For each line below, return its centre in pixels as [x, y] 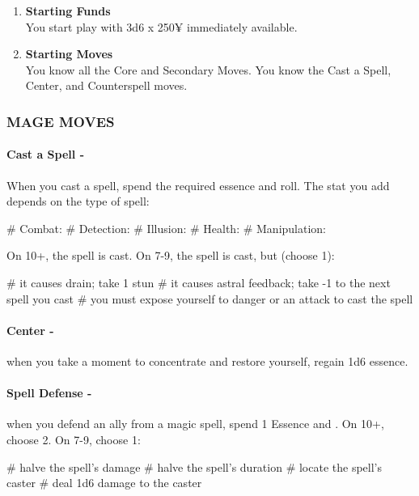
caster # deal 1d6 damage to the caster [104, 483]
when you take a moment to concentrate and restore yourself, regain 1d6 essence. [207, 360]
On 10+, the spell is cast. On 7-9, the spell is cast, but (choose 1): [171, 255]
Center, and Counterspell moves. [106, 85]
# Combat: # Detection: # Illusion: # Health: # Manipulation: [166, 228]
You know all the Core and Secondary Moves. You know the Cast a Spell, [208, 69]
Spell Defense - [49, 393]
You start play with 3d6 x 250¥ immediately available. [161, 26]
